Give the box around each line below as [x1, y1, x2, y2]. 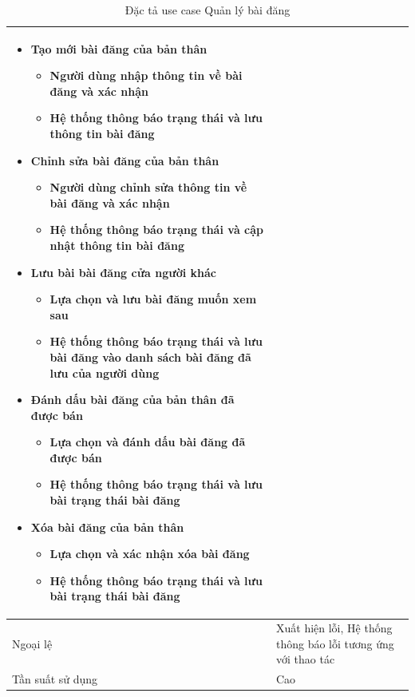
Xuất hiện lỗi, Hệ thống [276, 620, 393, 636]
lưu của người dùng [49, 364, 160, 381]
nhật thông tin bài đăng [49, 236, 184, 253]
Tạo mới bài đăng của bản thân [30, 40, 207, 57]
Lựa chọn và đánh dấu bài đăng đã [49, 434, 246, 450]
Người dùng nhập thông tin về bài [49, 67, 243, 84]
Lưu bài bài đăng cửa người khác [30, 263, 216, 280]
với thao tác [276, 651, 335, 667]
